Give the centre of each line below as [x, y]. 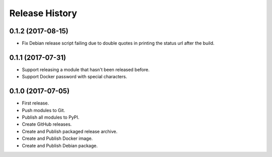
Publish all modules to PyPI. [51, 117]
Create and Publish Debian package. [60, 145]
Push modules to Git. [44, 110]
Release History [43, 13]
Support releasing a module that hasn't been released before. [86, 69]
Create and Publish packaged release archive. [70, 131]
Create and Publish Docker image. [57, 138]
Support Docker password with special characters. [75, 77]
